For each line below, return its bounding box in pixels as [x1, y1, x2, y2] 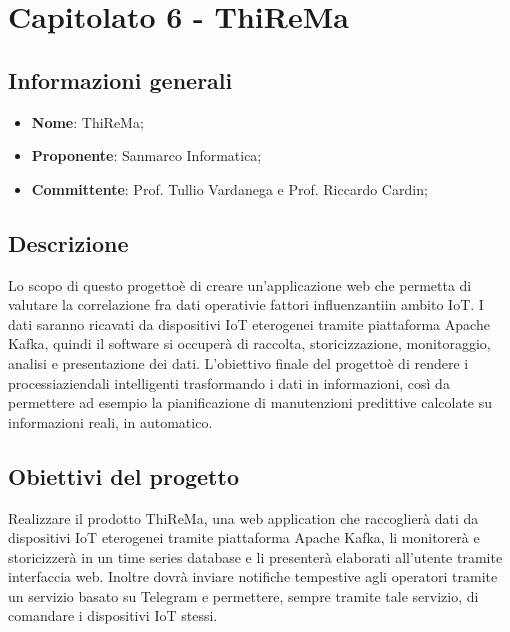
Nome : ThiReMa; [31, 111, 144, 132]
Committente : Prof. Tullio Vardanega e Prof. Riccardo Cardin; [31, 178, 428, 199]
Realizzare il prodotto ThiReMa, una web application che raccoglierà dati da [8, 507, 479, 528]
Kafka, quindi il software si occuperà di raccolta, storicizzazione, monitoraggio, [8, 333, 491, 354]
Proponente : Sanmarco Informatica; [31, 145, 262, 166]
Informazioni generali [8, 64, 233, 95]
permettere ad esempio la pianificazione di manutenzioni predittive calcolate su [8, 392, 493, 413]
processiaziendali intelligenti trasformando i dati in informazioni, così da [8, 372, 450, 393]
